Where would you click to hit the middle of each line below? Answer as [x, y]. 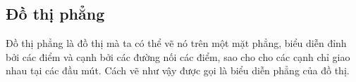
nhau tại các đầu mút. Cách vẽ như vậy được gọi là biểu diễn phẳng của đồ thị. [178, 70]
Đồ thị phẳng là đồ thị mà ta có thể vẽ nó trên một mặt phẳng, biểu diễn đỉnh [176, 43]
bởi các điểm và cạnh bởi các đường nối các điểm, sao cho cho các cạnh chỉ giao [178, 56]
